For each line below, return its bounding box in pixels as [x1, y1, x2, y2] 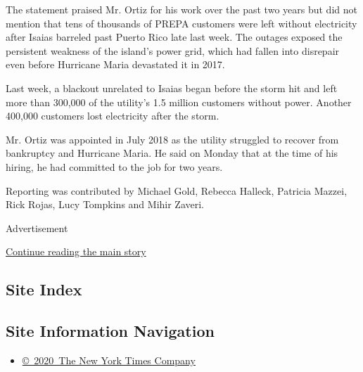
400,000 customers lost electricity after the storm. [6, 108, 219, 123]
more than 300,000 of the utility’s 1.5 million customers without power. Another [6, 94, 352, 109]
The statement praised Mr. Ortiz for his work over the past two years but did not [6, 2, 357, 16]
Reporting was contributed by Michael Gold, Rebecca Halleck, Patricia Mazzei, [6, 183, 348, 198]
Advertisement [6, 220, 68, 235]
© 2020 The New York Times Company [22, 352, 196, 367]
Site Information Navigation [6, 320, 215, 342]
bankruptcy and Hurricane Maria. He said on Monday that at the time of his [6, 146, 338, 160]
